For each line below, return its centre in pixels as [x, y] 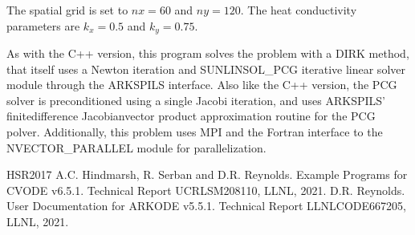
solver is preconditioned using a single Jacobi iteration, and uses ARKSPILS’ [196, 100]
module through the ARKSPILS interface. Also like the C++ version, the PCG [202, 85]
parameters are [43, 25]
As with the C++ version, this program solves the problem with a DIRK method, [208, 53]
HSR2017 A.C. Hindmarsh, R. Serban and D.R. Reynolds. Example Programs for [207, 174]
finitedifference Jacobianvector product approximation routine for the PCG [191, 116]
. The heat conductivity [299, 10]
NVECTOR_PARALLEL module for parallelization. [136, 147]
